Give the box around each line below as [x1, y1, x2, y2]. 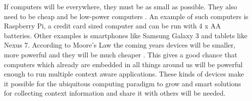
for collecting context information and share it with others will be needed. [4, 88, 226, 98]
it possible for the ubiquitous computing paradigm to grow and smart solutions [4, 78, 241, 88]
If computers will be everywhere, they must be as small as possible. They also [4, 1, 237, 11]
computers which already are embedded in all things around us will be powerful [4, 59, 243, 69]
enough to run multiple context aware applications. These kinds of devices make [4, 69, 244, 79]
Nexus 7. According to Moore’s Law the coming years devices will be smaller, [4, 40, 236, 50]
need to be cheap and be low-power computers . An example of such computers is [4, 11, 249, 21]
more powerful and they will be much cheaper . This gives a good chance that [4, 49, 237, 59]
